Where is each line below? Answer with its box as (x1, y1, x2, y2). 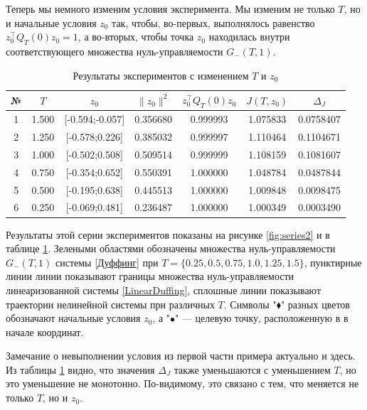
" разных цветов (280, 296, 350, 311)
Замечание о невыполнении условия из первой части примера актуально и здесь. (6, 348, 356, 363)
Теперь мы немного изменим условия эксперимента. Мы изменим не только (6, 1, 335, 16)
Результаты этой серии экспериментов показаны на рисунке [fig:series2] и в (6, 227, 330, 242)
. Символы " (223, 296, 277, 311)
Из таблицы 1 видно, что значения (6, 362, 155, 377)
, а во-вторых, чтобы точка (78, 29, 194, 44)
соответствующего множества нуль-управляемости (6, 43, 223, 58)
